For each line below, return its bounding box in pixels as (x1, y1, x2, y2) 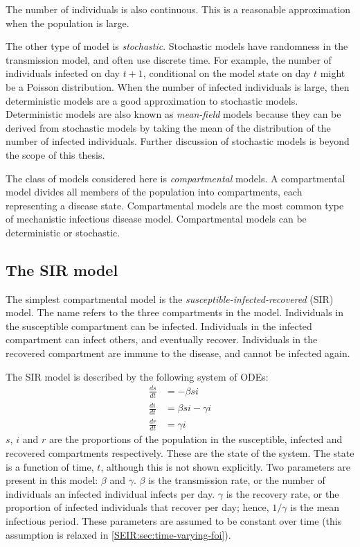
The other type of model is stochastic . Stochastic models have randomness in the (6, 39, 348, 53)
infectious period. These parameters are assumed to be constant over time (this (6, 513, 342, 528)
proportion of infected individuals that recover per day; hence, (6, 500, 269, 514)
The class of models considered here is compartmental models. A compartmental (6, 171, 345, 185)
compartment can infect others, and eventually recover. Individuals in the (6, 332, 318, 347)
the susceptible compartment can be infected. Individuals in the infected (6, 318, 312, 333)
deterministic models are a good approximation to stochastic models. (6, 93, 298, 107)
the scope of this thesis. (6, 147, 105, 162)
